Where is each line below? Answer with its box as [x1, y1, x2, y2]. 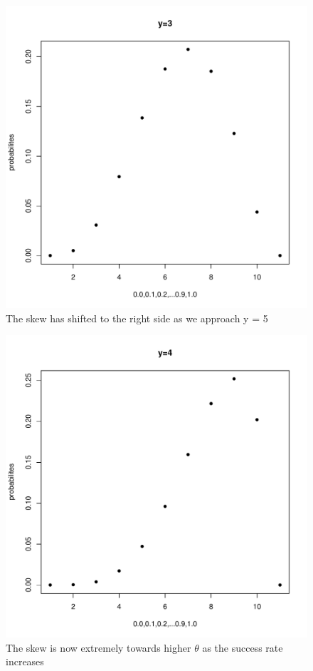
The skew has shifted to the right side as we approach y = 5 [6, 310, 268, 325]
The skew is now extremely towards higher [6, 640, 191, 655]
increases [6, 654, 44, 669]
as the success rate [202, 640, 283, 655]
